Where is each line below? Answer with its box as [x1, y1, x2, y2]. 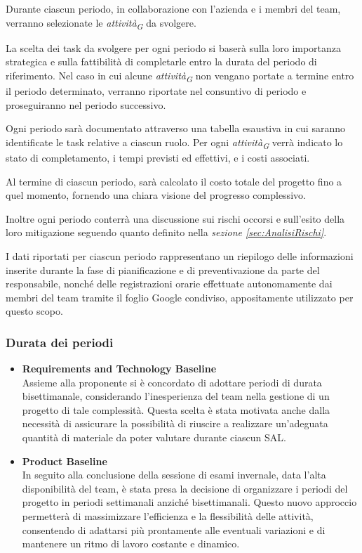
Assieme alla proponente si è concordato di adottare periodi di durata [22, 375, 322, 389]
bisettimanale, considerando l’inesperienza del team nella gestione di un [22, 389, 330, 403]
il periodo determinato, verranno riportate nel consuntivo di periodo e [6, 84, 307, 98]
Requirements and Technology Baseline [22, 361, 217, 376]
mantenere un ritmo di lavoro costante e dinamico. [22, 536, 240, 551]
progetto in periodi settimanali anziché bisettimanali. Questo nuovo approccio [22, 495, 357, 509]
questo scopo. [6, 304, 63, 318]
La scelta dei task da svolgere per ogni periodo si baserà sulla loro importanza [6, 40, 342, 55]
